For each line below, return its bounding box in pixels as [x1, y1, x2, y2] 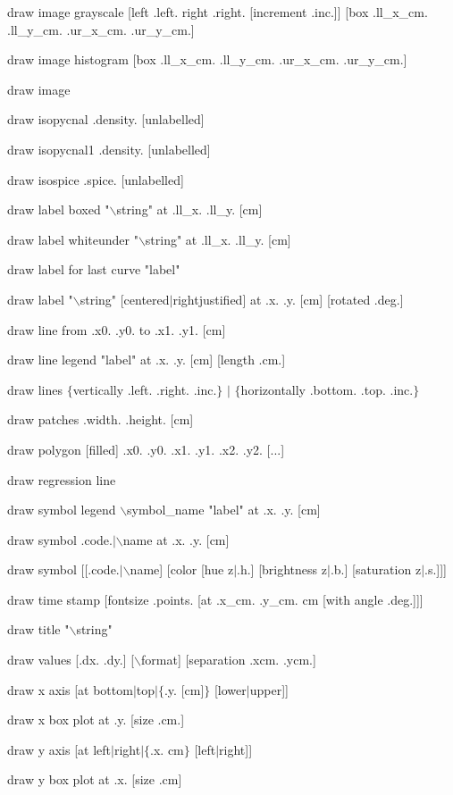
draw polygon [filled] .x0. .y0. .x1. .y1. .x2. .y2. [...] [7, 439, 285, 458]
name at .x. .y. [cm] [122, 530, 230, 548]
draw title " [7, 620, 70, 639]
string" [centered [80, 289, 170, 308]
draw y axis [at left [7, 740, 112, 758]
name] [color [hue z [130, 560, 234, 579]
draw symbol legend [7, 500, 116, 519]
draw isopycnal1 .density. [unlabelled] [7, 139, 211, 158]
